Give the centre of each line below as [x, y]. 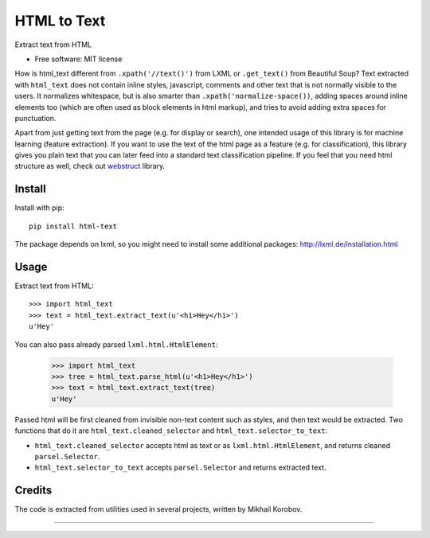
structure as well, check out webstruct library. [90, 166]
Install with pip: [39, 208]
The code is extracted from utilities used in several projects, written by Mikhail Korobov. [158, 509]
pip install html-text [73, 226]
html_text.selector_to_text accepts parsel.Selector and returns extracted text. [180, 468]
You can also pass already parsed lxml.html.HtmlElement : [116, 344]
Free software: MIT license [78, 59]
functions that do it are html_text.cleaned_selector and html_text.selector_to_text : [171, 431]
